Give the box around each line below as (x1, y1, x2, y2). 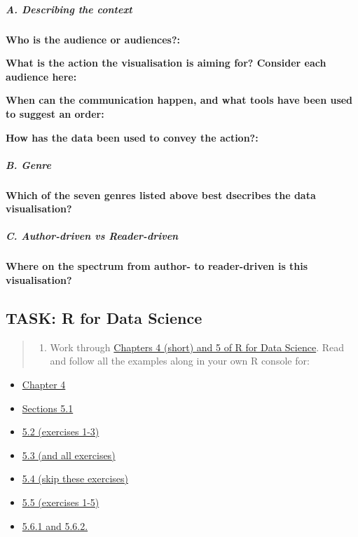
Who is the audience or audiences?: (6, 32, 181, 46)
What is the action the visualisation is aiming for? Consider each (6, 55, 326, 70)
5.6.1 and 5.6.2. (22, 518, 88, 533)
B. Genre (6, 157, 51, 172)
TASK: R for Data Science (6, 307, 202, 329)
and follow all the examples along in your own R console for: (50, 353, 310, 368)
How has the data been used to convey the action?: (6, 130, 259, 144)
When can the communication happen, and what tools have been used (6, 93, 353, 107)
